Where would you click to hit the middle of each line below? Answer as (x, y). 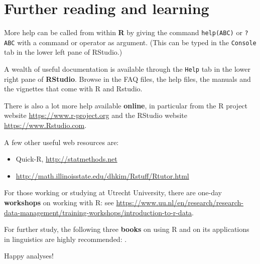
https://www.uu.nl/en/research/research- (180, 203)
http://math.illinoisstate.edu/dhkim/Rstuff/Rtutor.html (102, 175)
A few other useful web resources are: (61, 142)
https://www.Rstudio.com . (45, 125)
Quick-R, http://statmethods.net (67, 159)
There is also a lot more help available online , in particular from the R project (126, 105)
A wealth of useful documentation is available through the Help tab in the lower (127, 69)
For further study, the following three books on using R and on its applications (127, 229)
